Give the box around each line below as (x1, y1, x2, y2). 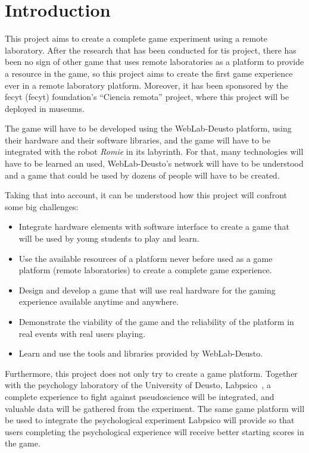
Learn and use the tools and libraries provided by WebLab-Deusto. (18, 347, 263, 360)
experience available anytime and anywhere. (18, 295, 179, 308)
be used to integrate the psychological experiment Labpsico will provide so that (5, 414, 295, 426)
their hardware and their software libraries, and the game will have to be (5, 133, 271, 146)
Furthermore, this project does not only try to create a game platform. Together (5, 367, 298, 379)
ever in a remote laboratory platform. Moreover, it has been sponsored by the (5, 79, 288, 91)
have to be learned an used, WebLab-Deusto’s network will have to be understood (5, 157, 304, 170)
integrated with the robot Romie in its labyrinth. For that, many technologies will (5, 145, 304, 158)
